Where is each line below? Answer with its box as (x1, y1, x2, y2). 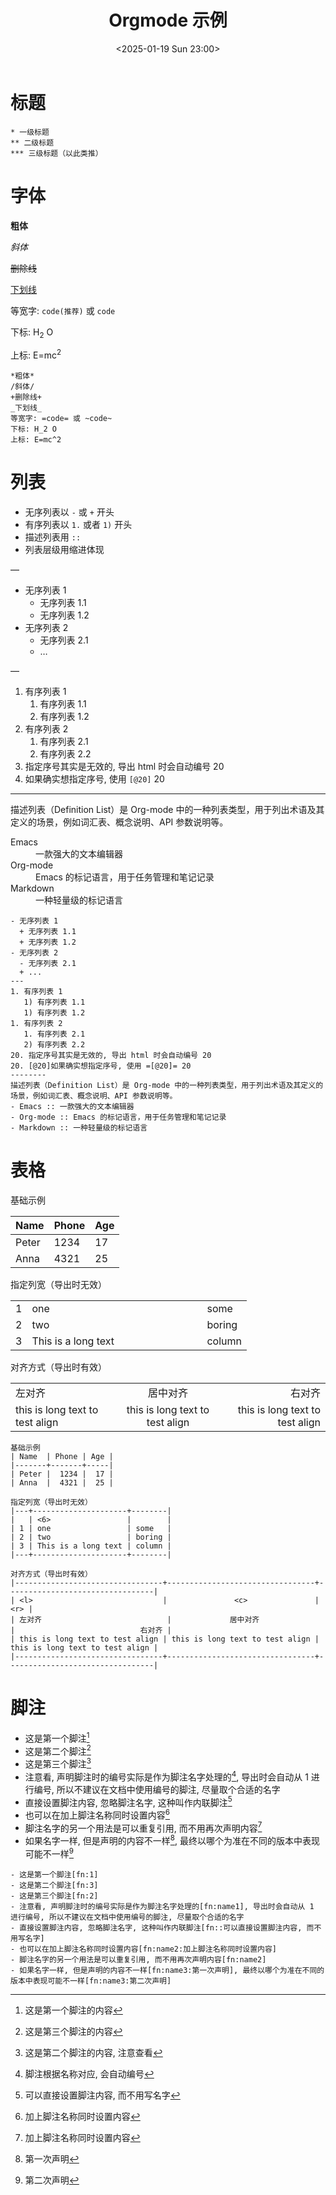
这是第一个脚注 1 (24, 1730, 90, 1744)
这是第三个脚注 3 (24, 1756, 92, 1770)
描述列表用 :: (24, 531, 82, 543)
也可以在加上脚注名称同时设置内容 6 (24, 1807, 171, 1821)
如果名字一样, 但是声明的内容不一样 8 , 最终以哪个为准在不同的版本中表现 (24, 1833, 320, 1847)
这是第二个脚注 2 (24, 1743, 92, 1757)
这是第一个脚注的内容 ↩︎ (24, 2004, 123, 2016)
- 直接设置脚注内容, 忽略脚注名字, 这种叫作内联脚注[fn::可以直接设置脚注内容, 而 (10, 1922, 315, 1933)
